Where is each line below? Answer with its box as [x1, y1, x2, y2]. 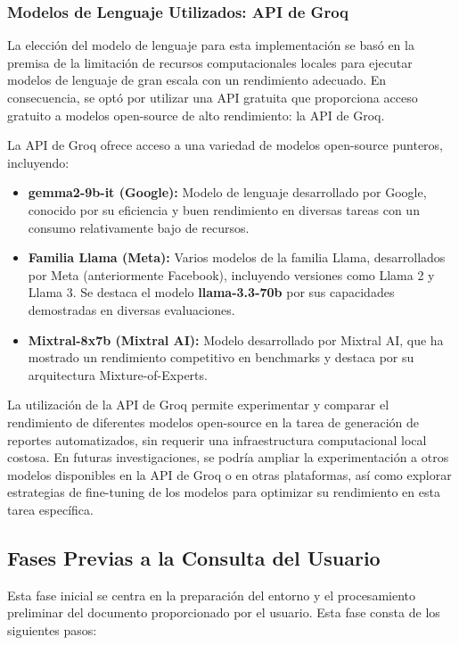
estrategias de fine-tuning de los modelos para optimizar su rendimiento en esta [7, 483, 440, 501]
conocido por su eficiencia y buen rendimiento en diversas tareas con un [28, 200, 420, 219]
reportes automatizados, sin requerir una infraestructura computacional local [7, 430, 427, 449]
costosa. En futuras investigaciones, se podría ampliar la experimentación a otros [7, 448, 449, 467]
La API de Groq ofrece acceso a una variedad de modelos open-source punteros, [7, 136, 444, 154]
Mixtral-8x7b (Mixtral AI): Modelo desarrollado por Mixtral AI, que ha [28, 330, 444, 349]
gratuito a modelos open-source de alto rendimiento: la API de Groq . [7, 105, 385, 124]
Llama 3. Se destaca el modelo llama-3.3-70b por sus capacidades [28, 283, 395, 302]
